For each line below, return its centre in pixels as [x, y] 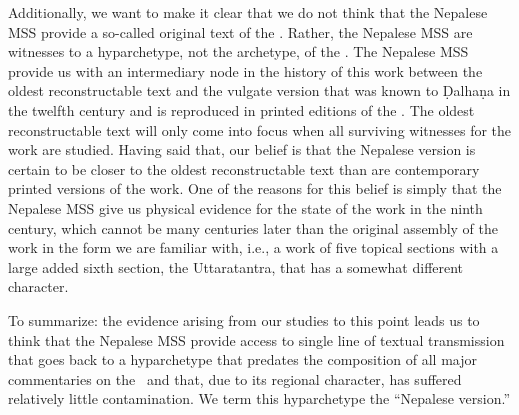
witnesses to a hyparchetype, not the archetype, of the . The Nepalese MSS [238, 51]
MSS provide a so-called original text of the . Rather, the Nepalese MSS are [240, 31]
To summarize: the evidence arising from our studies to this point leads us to [244, 319]
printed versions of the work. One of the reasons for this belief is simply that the [255, 188]
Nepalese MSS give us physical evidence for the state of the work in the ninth [245, 207]
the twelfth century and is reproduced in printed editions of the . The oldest [241, 109]
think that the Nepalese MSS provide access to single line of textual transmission [256, 339]
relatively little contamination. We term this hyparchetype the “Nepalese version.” [259, 398]
